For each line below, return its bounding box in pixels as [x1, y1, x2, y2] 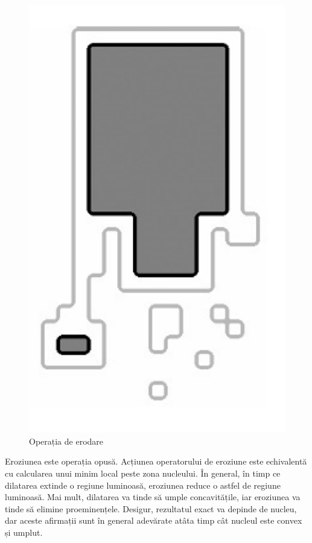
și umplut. [5, 526, 43, 539]
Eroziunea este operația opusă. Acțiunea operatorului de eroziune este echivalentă [5, 455, 307, 468]
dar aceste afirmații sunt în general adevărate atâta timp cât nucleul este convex [5, 514, 302, 527]
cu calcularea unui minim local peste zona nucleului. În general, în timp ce [5, 467, 281, 480]
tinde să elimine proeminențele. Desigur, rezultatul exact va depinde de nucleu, [5, 502, 297, 515]
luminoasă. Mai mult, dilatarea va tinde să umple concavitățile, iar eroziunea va [5, 491, 301, 503]
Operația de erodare [29, 434, 104, 447]
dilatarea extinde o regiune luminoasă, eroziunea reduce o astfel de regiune [5, 478, 281, 491]
